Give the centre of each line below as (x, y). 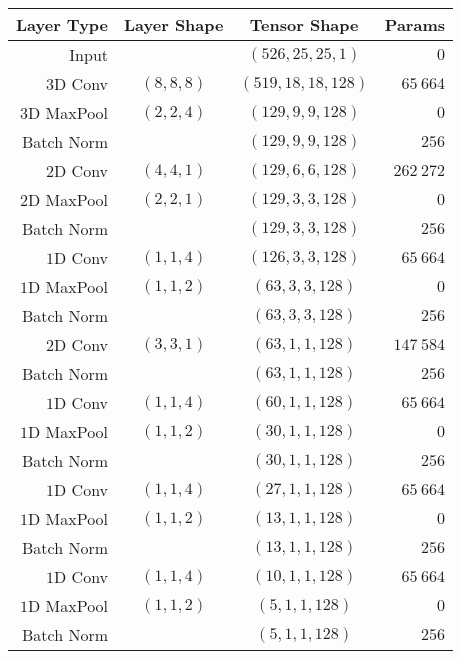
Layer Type (62, 24)
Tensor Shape (304, 24)
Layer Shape (174, 24)
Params (414, 24)
